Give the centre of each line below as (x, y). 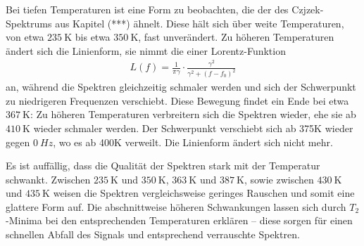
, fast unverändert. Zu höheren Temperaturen (236, 37)
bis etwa (93, 37)
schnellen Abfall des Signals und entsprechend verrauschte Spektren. (153, 234)
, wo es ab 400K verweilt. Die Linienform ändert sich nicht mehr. (193, 142)
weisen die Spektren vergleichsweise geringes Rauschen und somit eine (204, 193)
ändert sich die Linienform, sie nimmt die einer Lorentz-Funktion (146, 50)
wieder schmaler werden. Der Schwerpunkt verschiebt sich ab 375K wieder (193, 128)
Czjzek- (308, 9)
